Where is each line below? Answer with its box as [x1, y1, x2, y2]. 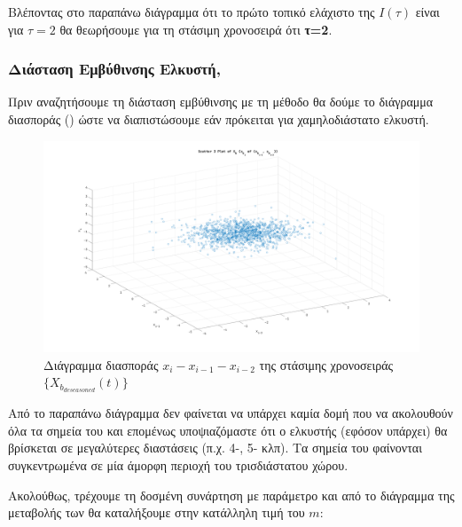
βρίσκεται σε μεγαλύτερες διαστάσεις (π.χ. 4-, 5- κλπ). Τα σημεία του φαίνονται [8, 438, 422, 457]
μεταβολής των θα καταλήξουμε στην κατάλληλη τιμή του [8, 503, 305, 522]
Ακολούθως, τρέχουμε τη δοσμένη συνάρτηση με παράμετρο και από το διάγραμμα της [8, 485, 455, 504]
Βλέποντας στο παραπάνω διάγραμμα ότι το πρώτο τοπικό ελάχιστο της [8, 3, 375, 20]
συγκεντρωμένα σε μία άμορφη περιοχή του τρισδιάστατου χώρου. [8, 455, 348, 474]
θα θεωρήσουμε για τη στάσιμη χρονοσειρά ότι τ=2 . [59, 20, 333, 38]
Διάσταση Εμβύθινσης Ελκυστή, [8, 58, 221, 80]
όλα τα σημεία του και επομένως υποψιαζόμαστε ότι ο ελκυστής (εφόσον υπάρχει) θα [8, 421, 448, 439]
